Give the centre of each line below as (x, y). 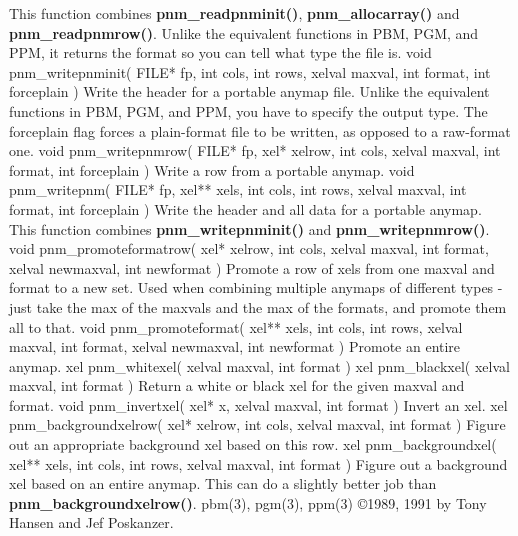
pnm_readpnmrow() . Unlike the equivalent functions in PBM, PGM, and (244, 32)
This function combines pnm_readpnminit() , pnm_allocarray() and (234, 13)
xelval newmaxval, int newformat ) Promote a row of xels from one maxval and (252, 267)
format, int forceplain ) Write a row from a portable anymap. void (212, 169)
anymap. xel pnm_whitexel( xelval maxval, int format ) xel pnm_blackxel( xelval (259, 365)
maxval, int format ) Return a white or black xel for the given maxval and (237, 385)
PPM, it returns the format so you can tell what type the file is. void (220, 52)
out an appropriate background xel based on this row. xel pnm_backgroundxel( (253, 444)
